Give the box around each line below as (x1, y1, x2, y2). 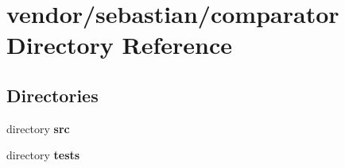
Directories (6, 82, 99, 107)
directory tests (6, 147, 80, 163)
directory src (6, 120, 70, 136)
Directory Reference (6, 29, 233, 61)
